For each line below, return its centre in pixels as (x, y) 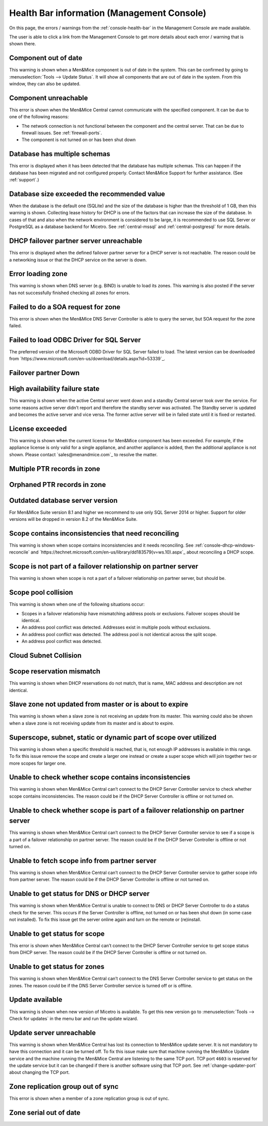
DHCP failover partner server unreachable (76, 241)
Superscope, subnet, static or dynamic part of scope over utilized (113, 737)
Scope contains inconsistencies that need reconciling (94, 533)
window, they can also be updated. (45, 84)
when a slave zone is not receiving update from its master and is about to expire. (92, 723)
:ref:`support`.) (24, 180)
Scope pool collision (41, 593)
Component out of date (46, 58)
